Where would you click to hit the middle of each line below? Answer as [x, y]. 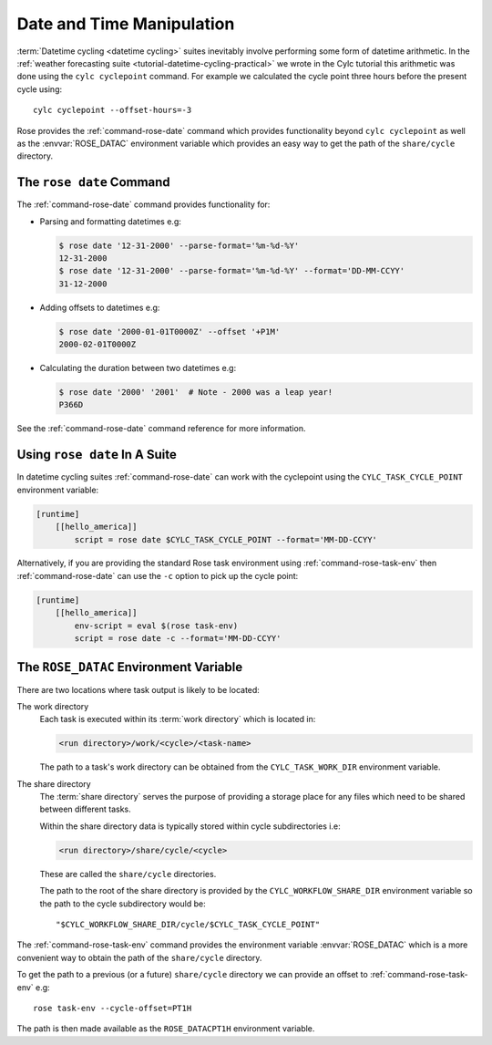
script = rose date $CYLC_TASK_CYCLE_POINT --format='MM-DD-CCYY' [226, 539]
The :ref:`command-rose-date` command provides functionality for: [143, 204]
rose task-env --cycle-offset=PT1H [113, 1008]
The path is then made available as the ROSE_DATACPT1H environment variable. [166, 1029]
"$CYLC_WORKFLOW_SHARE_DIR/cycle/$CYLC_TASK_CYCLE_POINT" [188, 924]
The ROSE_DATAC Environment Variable [130, 667]
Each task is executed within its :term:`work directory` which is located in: [178, 719]
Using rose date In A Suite [97, 455]
